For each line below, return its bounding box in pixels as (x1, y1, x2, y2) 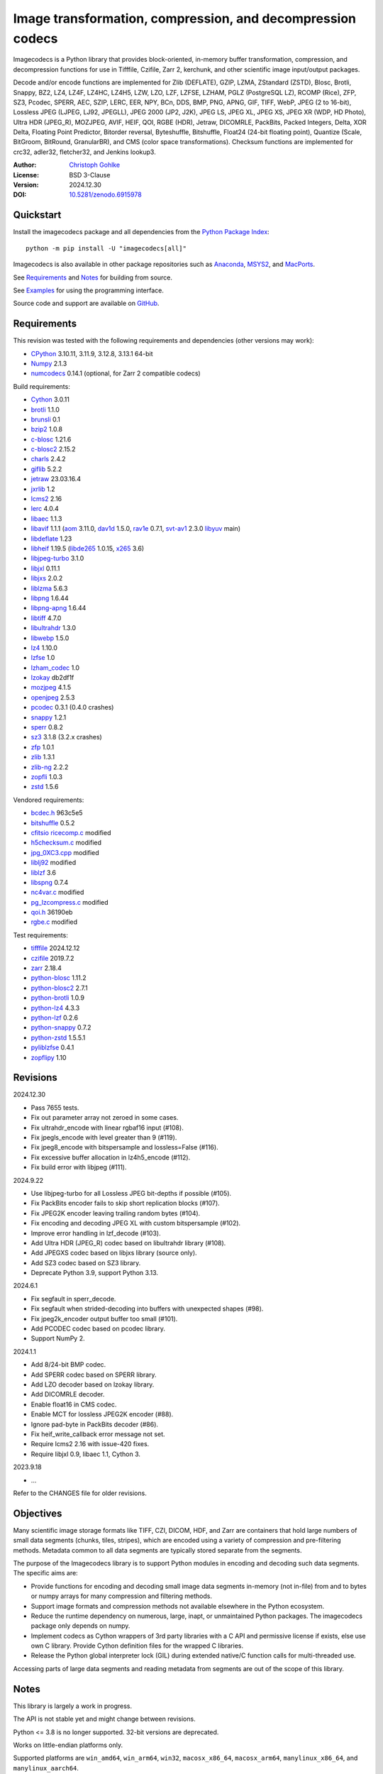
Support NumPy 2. (30, 1334, 85, 1343)
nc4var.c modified (30, 888, 84, 897)
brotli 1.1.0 (30, 405, 60, 414)
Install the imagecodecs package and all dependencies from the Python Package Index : (13, 228, 270, 236)
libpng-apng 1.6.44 (30, 604, 87, 612)
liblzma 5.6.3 (30, 584, 68, 593)
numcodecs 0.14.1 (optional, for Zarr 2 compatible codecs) (30, 369, 201, 378)
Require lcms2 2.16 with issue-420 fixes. (30, 1440, 150, 1448)
